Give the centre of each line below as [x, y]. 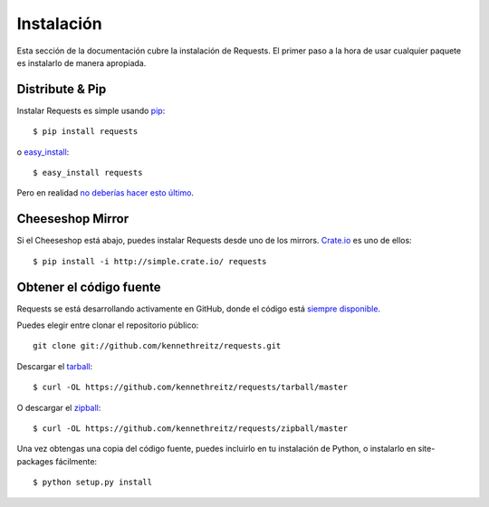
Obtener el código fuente [89, 287]
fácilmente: [77, 461]
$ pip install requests [86, 132]
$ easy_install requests [88, 173]
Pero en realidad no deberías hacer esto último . [105, 193]
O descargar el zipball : [59, 407]
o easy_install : [43, 152]
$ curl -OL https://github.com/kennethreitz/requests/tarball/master [191, 387]
